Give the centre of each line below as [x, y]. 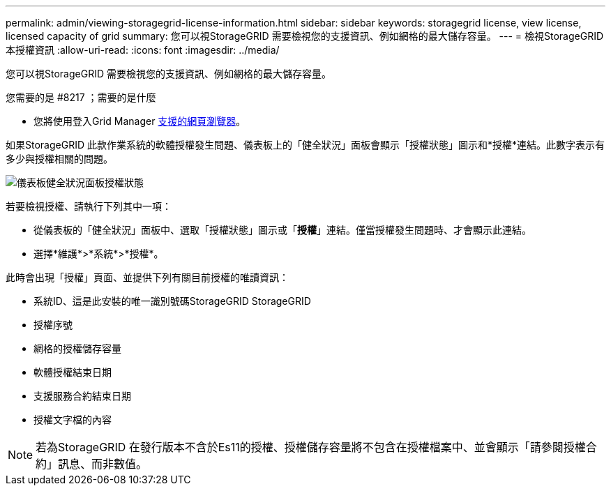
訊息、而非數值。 [103, 464]
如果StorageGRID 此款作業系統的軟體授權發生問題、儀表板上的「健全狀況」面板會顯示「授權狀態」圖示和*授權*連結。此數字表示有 [305, 145]
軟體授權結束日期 [73, 372]
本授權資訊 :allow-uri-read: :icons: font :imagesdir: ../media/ [143, 50]
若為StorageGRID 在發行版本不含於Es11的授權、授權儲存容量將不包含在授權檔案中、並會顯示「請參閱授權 [311, 447]
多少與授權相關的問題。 [59, 159]
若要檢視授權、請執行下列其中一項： [89, 206]
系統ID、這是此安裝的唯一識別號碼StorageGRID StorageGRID [172, 301]
